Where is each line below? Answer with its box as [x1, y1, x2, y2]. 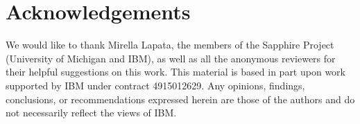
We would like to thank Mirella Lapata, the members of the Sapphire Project [6, 37, 334, 52]
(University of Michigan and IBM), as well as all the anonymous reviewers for [6, 51, 336, 65]
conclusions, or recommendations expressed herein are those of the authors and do [6, 91, 355, 106]
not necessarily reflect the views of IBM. [6, 105, 177, 120]
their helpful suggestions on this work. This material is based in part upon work [6, 64, 345, 79]
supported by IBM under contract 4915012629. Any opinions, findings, [6, 78, 305, 92]
